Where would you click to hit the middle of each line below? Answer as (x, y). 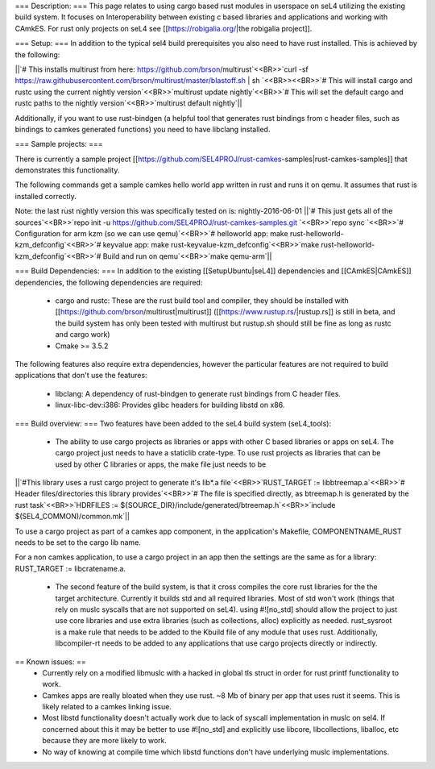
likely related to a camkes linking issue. (107, 707)
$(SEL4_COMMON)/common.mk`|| (72, 517)
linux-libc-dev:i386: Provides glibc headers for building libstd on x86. (170, 405)
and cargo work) (83, 335)
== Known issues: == (50, 662)
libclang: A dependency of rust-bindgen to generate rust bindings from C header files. (198, 393)
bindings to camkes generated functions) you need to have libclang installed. (143, 129)
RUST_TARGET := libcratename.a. (70, 568)
